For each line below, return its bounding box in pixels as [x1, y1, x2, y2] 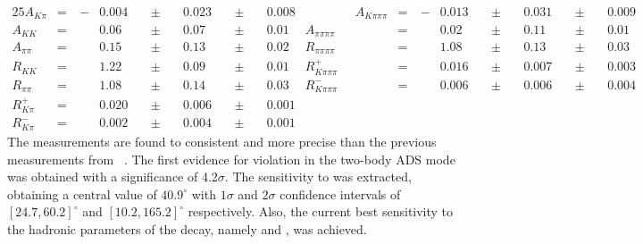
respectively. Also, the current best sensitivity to [188, 202, 454, 221]
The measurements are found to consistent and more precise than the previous [7, 131, 437, 150]
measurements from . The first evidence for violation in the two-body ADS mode [7, 149, 455, 168]
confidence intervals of [280, 184, 401, 203]
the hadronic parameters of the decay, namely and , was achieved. [7, 219, 367, 238]
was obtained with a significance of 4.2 [7, 167, 218, 186]
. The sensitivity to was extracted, [224, 167, 412, 186]
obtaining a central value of [7, 184, 157, 203]
